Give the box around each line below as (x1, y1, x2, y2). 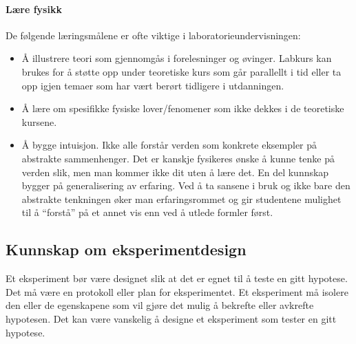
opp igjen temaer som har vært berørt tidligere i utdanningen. (21, 78, 284, 92)
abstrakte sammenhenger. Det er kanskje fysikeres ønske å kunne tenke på (21, 151, 335, 165)
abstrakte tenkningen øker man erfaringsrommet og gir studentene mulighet (21, 191, 342, 206)
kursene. (21, 114, 57, 129)
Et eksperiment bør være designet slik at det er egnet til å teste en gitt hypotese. (6, 271, 348, 286)
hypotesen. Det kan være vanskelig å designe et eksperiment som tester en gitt (6, 311, 337, 325)
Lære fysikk (6, 1, 62, 16)
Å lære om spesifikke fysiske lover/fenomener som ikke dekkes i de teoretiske (21, 101, 344, 116)
